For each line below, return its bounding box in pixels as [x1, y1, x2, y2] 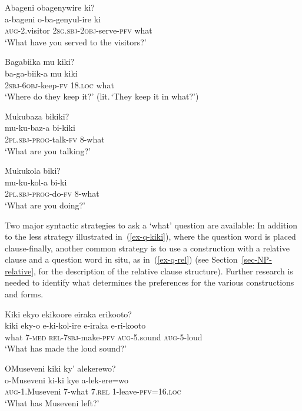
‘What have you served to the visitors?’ [5, 35, 147, 48]
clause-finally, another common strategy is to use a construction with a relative [5, 241, 290, 254]
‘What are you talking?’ [5, 144, 91, 157]
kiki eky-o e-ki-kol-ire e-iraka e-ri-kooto [5, 319, 146, 332]
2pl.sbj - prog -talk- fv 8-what [5, 132, 105, 145]
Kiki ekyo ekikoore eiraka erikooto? [5, 307, 132, 320]
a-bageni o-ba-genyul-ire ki [5, 12, 101, 25]
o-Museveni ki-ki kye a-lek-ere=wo [5, 373, 129, 386]
